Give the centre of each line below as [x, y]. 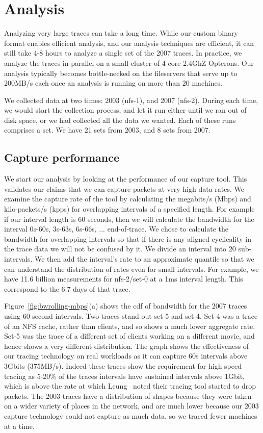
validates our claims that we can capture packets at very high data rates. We [124, 188]
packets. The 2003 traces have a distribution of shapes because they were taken [128, 396]
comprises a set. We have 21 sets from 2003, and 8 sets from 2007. [107, 130]
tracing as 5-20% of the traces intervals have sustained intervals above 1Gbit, [125, 376]
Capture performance [62, 157]
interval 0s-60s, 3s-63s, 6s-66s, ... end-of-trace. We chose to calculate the [116, 229]
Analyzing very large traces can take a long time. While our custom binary [121, 33]
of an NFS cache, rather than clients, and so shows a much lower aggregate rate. [130, 326]
